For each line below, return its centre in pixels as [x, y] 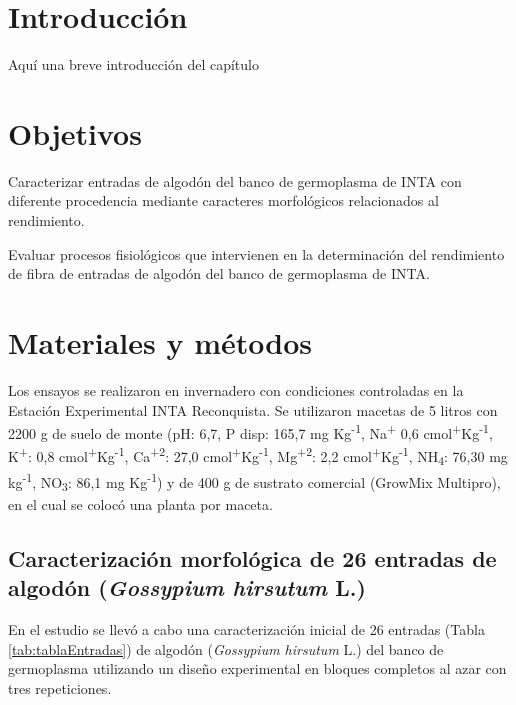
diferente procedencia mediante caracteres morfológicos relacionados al [223, 200]
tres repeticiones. [60, 687]
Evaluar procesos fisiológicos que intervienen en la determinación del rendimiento [256, 253]
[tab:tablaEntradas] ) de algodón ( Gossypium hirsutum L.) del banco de [226, 648]
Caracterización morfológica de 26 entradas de [252, 557]
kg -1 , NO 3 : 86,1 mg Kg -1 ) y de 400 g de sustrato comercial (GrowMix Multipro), [254, 482]
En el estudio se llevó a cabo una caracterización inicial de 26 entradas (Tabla [246, 629]
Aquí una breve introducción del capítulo [133, 64]
